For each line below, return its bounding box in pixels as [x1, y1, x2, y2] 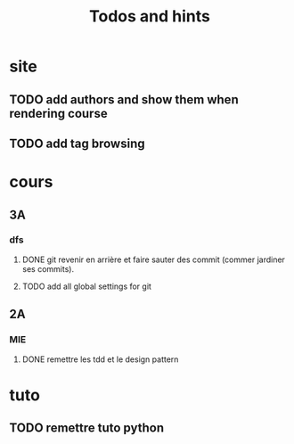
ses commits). [21, 263, 74, 274]
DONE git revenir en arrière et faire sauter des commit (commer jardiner [21, 254, 285, 265]
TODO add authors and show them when [9, 92, 239, 107]
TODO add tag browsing [9, 136, 145, 151]
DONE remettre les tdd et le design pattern [21, 354, 179, 365]
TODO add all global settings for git [21, 281, 151, 292]
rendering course [9, 105, 109, 121]
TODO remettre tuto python [9, 421, 165, 436]
